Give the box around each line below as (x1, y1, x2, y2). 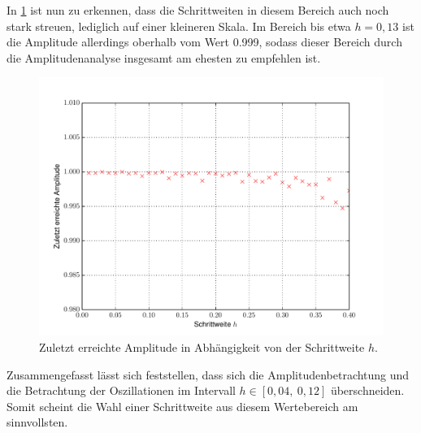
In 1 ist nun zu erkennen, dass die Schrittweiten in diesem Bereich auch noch (7, 2, 389, 18)
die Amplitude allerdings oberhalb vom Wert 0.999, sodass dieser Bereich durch (7, 33, 402, 50)
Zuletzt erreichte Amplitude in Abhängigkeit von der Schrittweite (39, 338, 365, 355)
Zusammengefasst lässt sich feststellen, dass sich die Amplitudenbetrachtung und (7, 366, 410, 383)
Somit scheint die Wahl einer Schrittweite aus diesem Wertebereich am (7, 397, 358, 414)
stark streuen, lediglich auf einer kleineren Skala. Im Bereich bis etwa (7, 17, 351, 34)
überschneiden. (330, 382, 405, 399)
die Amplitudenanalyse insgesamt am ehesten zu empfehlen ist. (7, 49, 321, 66)
